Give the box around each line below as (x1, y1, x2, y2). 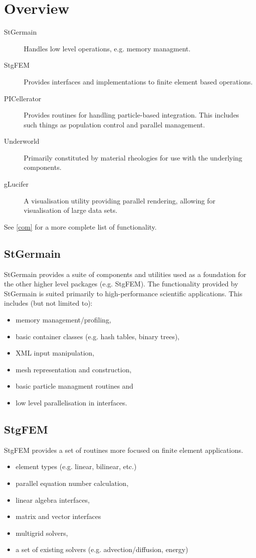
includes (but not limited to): (4, 298, 92, 308)
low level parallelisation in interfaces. (15, 397, 128, 407)
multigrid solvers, (15, 527, 68, 538)
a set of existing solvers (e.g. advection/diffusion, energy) (15, 544, 188, 555)
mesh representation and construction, (15, 364, 131, 374)
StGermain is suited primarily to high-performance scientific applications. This (4, 288, 243, 298)
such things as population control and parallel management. (24, 119, 205, 129)
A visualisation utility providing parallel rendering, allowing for (24, 195, 215, 205)
